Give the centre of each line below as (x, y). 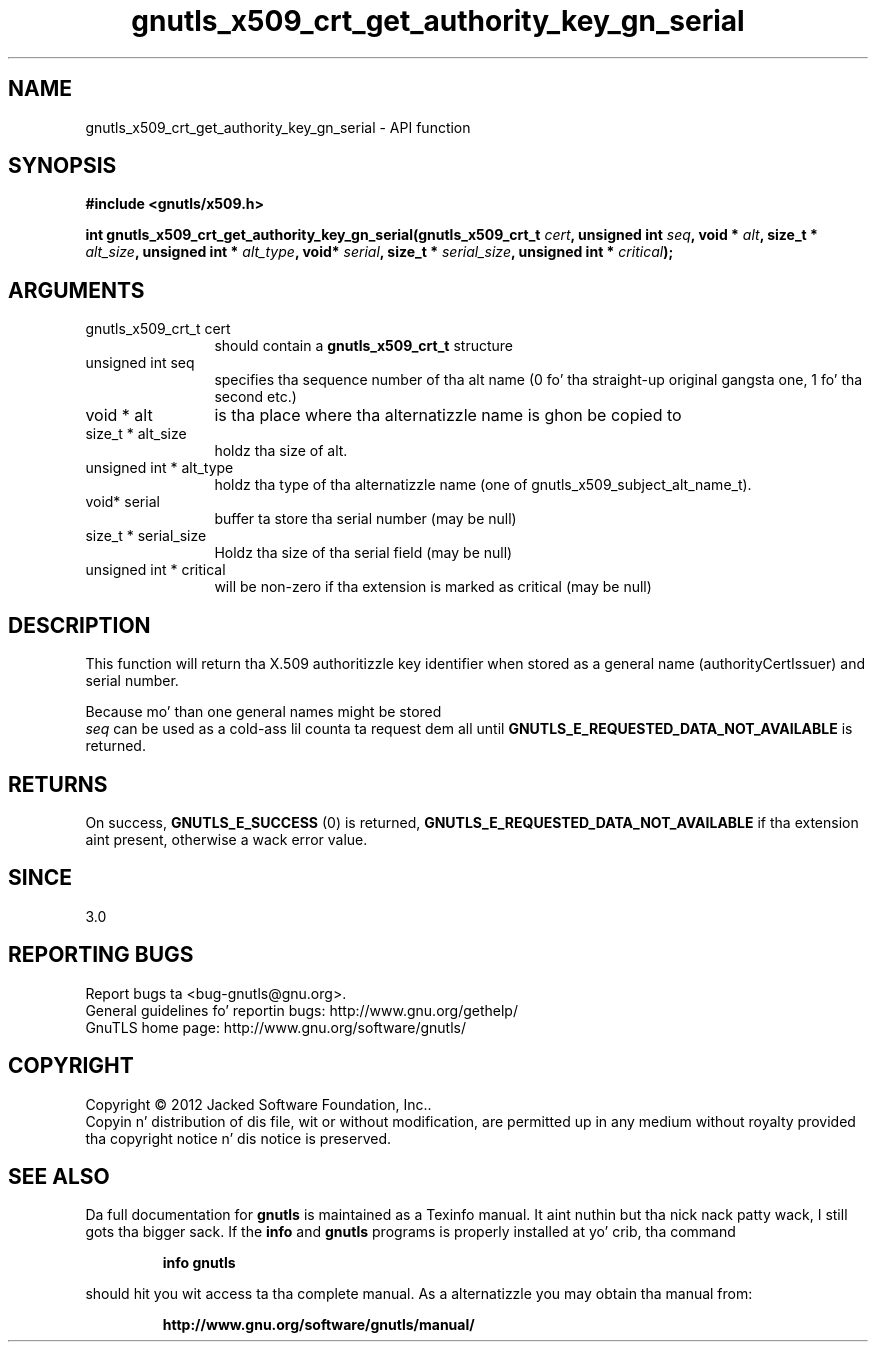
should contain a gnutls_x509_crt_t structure (363, 346)
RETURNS (58, 784)
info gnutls (199, 1263)
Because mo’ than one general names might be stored (263, 712)
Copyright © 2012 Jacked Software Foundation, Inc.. (258, 1104)
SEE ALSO (59, 1176)
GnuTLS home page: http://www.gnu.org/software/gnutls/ (275, 1027)
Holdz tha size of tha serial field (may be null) (363, 553)
